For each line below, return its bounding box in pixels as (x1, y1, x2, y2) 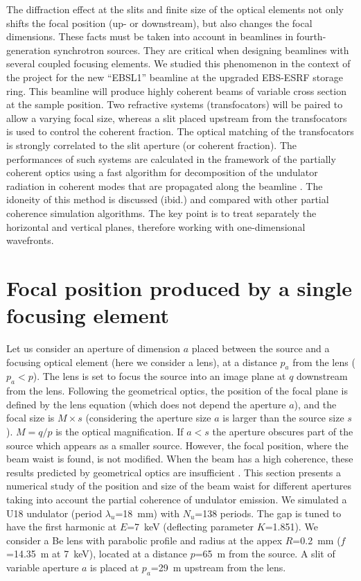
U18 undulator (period (6, 505, 103, 520)
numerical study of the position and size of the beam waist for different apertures (6, 478, 351, 493)
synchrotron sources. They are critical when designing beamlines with (53, 42, 349, 57)
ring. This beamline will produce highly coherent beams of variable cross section (6, 83, 346, 98)
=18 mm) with (115, 505, 179, 520)
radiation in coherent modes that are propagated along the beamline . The (6, 178, 323, 193)
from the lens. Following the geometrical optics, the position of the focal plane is (6, 383, 348, 398)
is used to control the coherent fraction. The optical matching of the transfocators (6, 124, 354, 139)
